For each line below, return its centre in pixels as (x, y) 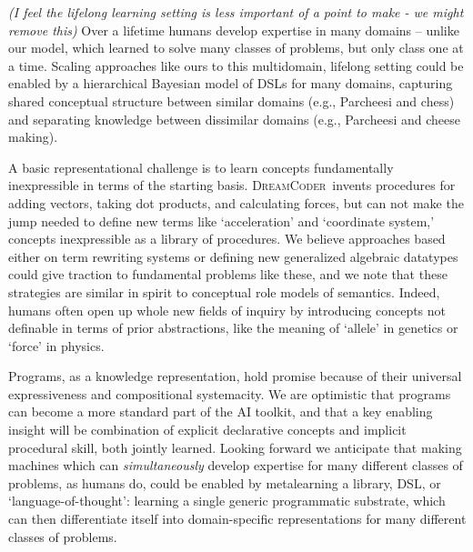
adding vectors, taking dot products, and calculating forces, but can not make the (236, 202)
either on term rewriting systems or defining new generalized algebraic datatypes (233, 256)
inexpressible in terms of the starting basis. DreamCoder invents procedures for (232, 185)
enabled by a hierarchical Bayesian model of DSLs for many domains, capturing (231, 83)
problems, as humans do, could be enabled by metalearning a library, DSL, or (225, 482)
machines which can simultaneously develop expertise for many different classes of (236, 465)
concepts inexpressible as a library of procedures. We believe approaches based (227, 239)
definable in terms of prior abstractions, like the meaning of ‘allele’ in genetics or (233, 328)
